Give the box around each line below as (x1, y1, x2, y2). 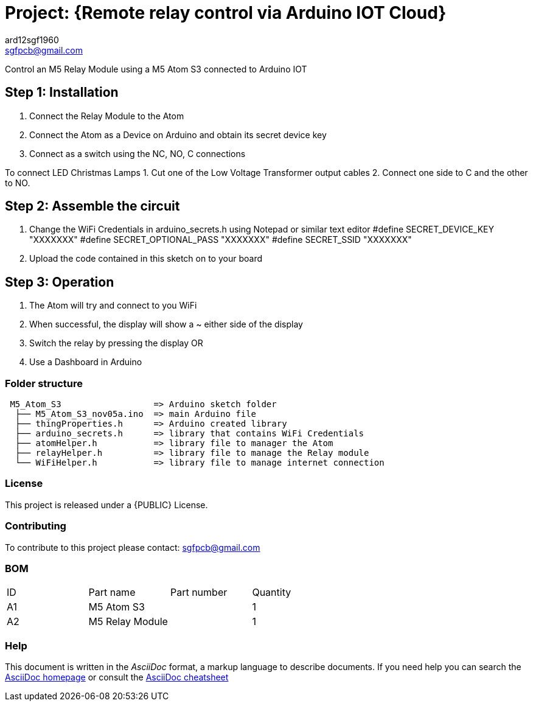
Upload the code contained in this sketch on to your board (29, 253, 262, 264)
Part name (88, 586, 136, 599)
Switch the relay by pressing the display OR (29, 338, 203, 349)
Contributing (5, 520, 66, 533)
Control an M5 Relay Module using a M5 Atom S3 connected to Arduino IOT (5, 63, 307, 74)
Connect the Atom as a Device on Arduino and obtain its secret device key (29, 129, 327, 140)
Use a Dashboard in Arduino (29, 357, 142, 368)
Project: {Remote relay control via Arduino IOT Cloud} (5, 2, 447, 23)
